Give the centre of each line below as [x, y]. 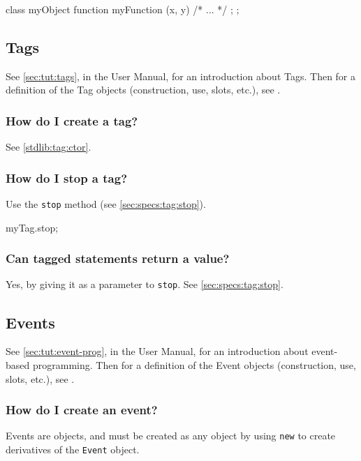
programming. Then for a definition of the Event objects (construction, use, [194, 364]
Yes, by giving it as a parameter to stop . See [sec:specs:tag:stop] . [145, 284]
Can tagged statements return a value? [118, 258]
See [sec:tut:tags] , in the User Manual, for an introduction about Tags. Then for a [181, 76]
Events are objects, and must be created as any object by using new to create [171, 436]
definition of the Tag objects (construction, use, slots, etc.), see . [143, 90]
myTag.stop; [32, 227]
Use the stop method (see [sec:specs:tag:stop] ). [106, 204]
